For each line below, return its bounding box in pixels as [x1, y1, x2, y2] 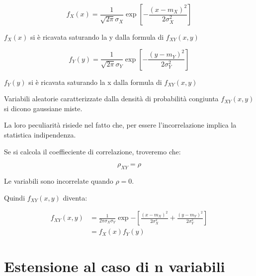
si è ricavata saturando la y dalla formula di [30, 32, 164, 42]
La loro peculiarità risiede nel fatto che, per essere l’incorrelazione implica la [4, 120, 237, 130]
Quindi [4, 192, 25, 203]
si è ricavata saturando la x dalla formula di [28, 76, 162, 87]
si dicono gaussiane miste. [4, 103, 83, 113]
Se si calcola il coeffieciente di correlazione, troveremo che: [4, 146, 181, 156]
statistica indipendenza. [4, 129, 76, 139]
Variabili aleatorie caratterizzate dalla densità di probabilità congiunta [4, 93, 219, 104]
